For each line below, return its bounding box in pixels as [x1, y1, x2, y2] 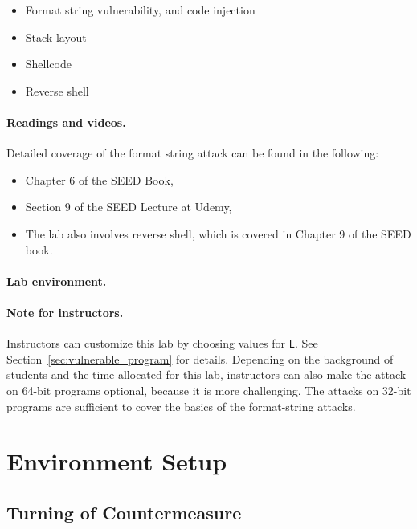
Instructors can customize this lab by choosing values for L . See [6, 335, 318, 352]
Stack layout [25, 28, 87, 45]
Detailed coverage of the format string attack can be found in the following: [6, 144, 379, 161]
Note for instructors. [6, 303, 124, 320]
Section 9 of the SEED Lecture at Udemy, [25, 198, 232, 215]
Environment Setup [6, 445, 227, 478]
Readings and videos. [6, 113, 126, 130]
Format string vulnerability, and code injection [25, 2, 256, 18]
